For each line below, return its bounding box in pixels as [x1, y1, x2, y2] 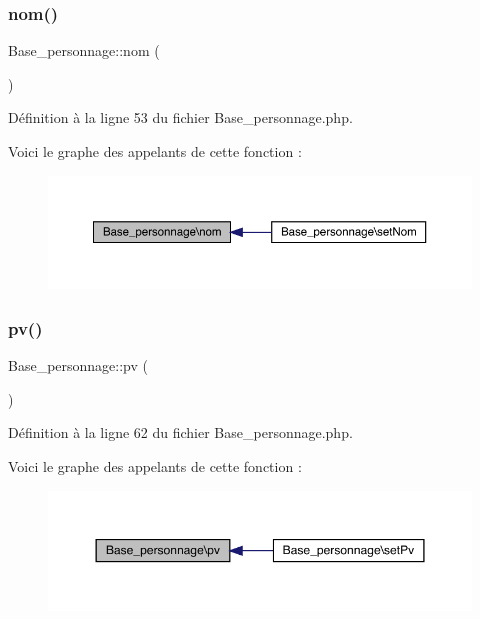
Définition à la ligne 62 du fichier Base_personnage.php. [8, 422, 353, 443]
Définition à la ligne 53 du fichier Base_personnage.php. [8, 107, 353, 128]
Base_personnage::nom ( [8, 40, 160, 61]
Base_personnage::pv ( [8, 355, 148, 376]
